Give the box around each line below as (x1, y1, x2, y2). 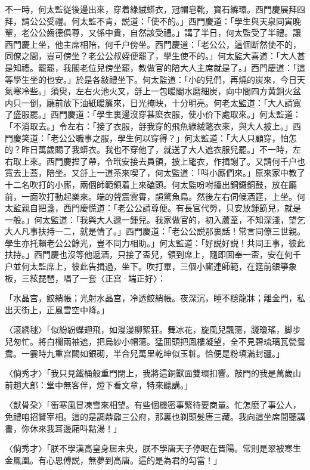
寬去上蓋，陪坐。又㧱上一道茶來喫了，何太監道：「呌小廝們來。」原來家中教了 (5, 166, 305, 179)
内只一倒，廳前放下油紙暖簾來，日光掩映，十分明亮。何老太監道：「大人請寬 (5, 96, 301, 109)
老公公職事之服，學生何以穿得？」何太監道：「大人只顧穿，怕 (50, 131, 289, 144)
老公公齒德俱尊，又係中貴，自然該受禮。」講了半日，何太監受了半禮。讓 (21, 26, 301, 39)
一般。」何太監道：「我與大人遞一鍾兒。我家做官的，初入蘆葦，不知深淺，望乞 (5, 213, 305, 225)
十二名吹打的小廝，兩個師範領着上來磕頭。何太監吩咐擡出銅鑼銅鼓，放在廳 (5, 178, 297, 190)
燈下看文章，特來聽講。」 (96, 378, 193, 391)
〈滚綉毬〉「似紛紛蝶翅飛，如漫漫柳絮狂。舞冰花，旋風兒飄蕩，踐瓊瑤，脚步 (5, 323, 301, 336)
